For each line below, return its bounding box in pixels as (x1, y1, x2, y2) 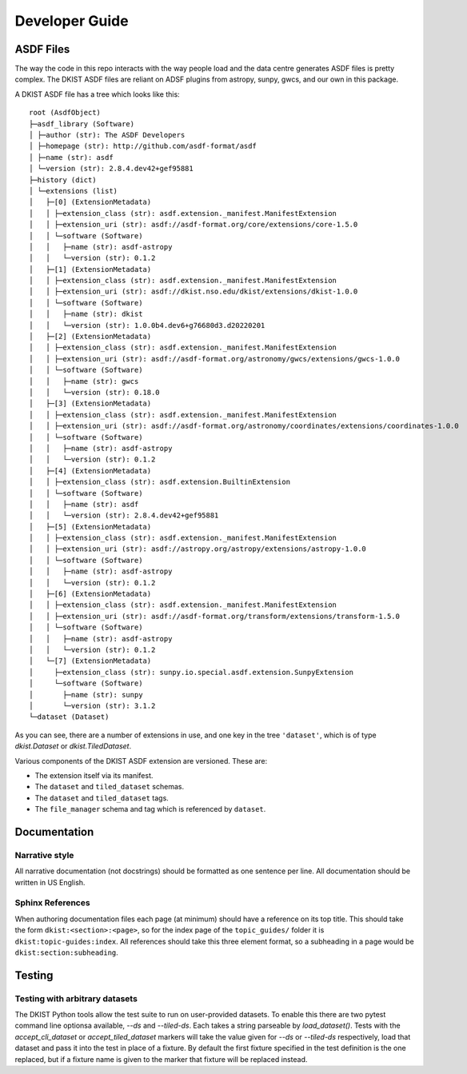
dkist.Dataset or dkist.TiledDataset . (14, 741, 132, 751)
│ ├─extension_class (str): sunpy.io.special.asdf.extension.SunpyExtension (29, 668, 354, 677)
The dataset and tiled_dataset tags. (34, 793, 170, 803)
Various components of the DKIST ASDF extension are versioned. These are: (14, 756, 268, 765)
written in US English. (14, 877, 86, 887)
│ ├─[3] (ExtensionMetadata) (29, 399, 152, 408)
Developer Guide (14, 12, 129, 30)
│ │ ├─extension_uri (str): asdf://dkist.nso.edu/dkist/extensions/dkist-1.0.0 (29, 287, 358, 296)
